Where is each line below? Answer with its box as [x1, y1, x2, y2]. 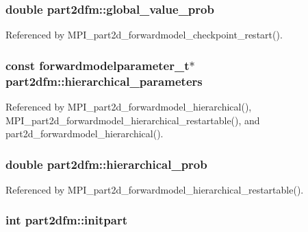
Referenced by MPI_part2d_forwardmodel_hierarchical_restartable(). [5, 182, 304, 196]
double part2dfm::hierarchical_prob [5, 155, 207, 172]
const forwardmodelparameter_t [5, 56, 190, 73]
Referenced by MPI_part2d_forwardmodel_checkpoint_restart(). [5, 27, 283, 42]
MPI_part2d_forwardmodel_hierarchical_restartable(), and [5, 113, 260, 127]
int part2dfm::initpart [5, 211, 127, 229]
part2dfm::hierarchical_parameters [5, 72, 203, 89]
